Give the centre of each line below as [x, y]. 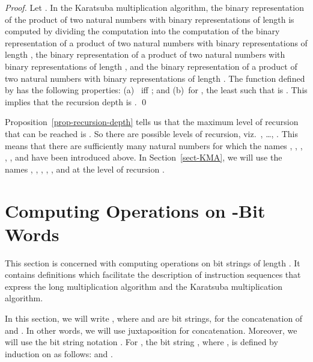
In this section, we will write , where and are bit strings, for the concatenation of [154, 318]
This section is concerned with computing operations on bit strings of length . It [153, 262]
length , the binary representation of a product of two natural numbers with [145, 54]
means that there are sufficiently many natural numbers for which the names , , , [154, 145]
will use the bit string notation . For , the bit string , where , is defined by [141, 342]
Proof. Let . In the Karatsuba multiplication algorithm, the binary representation [154, 7]
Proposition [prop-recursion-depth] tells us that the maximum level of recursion [152, 122]
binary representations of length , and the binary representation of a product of [151, 66]
